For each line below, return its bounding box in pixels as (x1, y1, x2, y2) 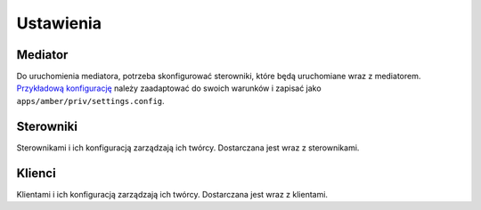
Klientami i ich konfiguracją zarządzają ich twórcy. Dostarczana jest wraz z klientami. (16, 189, 329, 199)
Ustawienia (16, 13, 102, 33)
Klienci (16, 166, 57, 181)
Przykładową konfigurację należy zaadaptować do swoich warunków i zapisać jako (16, 83, 322, 93)
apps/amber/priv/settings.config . (16, 95, 165, 106)
